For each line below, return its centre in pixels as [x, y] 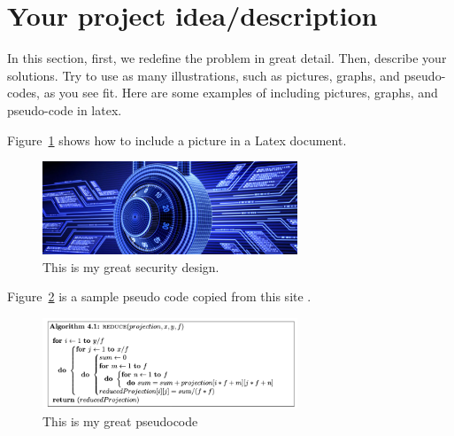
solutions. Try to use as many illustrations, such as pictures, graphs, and [204, 75]
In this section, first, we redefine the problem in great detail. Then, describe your [227, 58]
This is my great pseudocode [120, 420]
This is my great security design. [131, 266]
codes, [24, 93]
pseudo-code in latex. [65, 109]
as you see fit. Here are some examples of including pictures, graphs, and [241, 93]
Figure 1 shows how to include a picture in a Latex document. [177, 140]
